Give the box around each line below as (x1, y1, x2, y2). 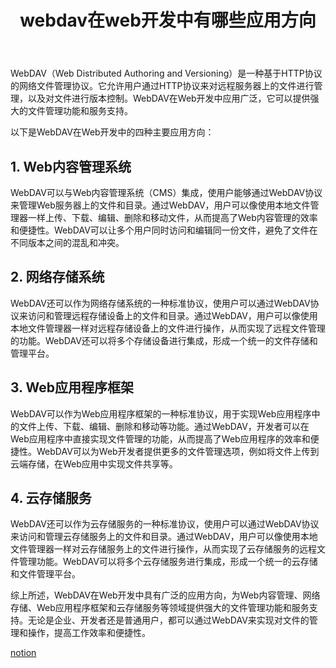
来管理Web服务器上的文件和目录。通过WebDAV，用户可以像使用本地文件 (10, 199, 311, 211)
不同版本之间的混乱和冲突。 (10, 237, 125, 248)
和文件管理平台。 (10, 568, 81, 580)
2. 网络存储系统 (10, 269, 105, 286)
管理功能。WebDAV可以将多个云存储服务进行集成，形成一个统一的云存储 (18, 556, 318, 568)
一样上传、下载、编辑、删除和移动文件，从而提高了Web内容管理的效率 (27, 212, 318, 223)
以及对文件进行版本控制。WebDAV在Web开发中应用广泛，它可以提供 (27, 92, 311, 105)
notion (10, 647, 37, 659)
